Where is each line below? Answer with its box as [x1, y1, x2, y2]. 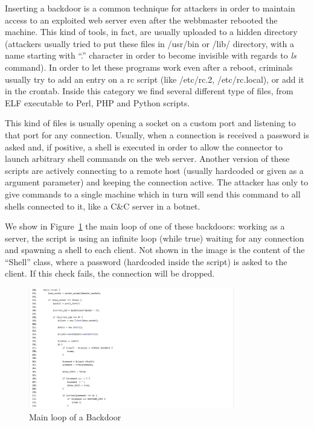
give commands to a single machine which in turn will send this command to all [5, 187, 301, 200]
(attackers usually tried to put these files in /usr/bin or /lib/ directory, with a [5, 37, 294, 50]
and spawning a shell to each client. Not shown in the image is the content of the [5, 243, 305, 256]
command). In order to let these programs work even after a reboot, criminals [5, 60, 293, 73]
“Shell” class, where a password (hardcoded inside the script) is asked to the [5, 255, 287, 268]
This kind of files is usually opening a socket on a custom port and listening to [5, 117, 296, 129]
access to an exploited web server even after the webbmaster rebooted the [5, 13, 278, 26]
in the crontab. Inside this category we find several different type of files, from [5, 85, 293, 97]
